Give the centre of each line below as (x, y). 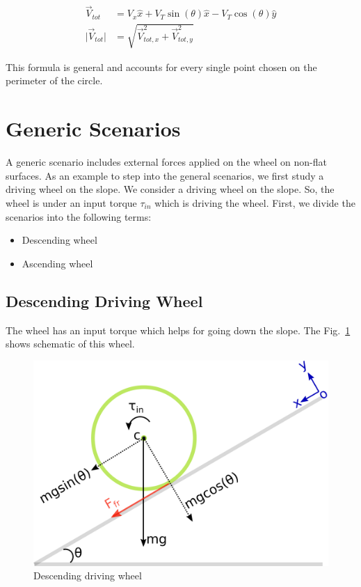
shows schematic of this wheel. (70, 344)
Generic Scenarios (93, 128)
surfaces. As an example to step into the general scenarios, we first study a (165, 175)
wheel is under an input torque (71, 202)
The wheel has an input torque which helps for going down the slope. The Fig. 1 (178, 330)
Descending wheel (59, 240)
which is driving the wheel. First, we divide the (255, 202)
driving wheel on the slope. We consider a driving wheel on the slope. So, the (170, 189)
